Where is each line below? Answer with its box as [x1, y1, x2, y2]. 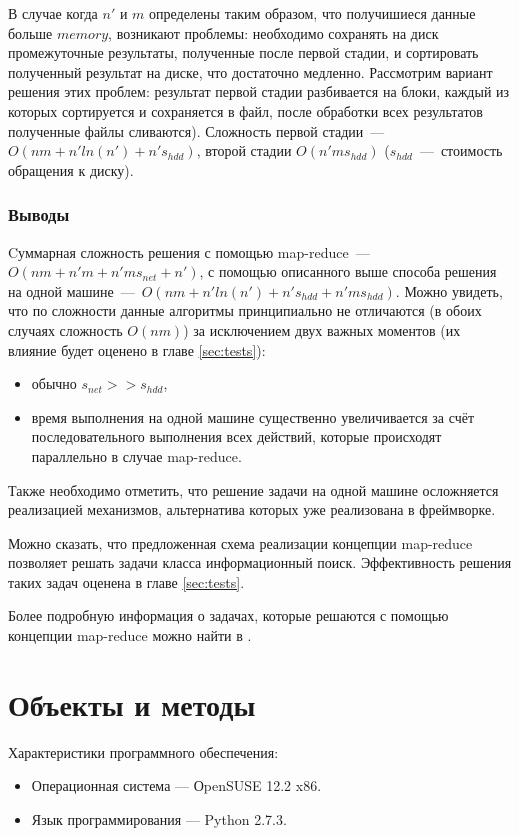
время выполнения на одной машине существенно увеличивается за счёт [31, 406, 475, 427]
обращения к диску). [8, 159, 134, 180]
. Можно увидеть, [395, 280, 503, 301]
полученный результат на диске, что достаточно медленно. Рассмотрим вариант [8, 61, 493, 82]
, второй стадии [196, 140, 292, 161]
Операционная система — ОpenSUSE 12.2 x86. [31, 775, 322, 796]
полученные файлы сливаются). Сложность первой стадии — [8, 120, 385, 141]
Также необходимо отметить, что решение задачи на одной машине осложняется [8, 479, 499, 500]
